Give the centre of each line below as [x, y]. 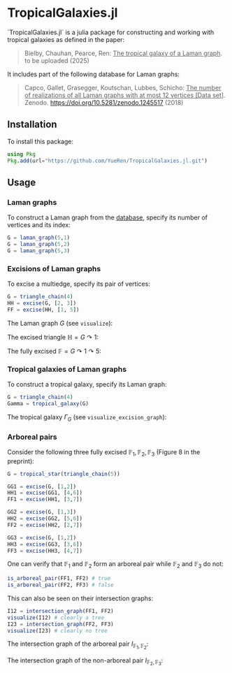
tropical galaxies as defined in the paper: [66, 39]
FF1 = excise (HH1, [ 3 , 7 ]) [45, 500]
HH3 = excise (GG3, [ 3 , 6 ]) [45, 544]
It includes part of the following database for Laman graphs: [94, 74]
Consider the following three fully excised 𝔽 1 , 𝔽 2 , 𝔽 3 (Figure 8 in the [104, 453]
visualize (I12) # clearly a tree [56, 617]
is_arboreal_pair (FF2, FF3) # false [60, 585]
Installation [32, 125]
